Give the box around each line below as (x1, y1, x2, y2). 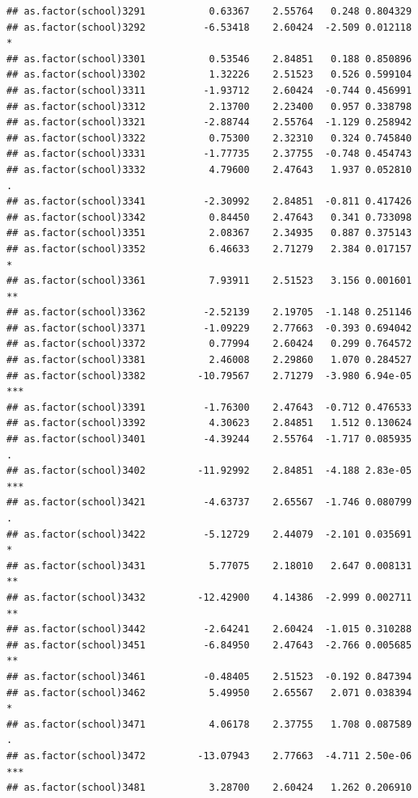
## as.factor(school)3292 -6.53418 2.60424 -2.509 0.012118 (6, 21, 412, 33)
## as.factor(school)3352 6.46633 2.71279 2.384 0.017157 (6, 243, 412, 255)
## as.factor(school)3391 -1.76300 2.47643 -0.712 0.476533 (6, 401, 412, 413)
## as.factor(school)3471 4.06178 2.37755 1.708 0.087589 (6, 718, 412, 730)
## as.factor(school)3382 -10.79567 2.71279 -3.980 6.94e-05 (6, 369, 412, 382)
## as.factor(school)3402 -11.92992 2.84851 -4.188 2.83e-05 (6, 465, 412, 477)
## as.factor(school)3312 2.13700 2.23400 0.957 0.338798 (6, 100, 412, 112)
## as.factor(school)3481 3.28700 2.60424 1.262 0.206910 (6, 782, 412, 794)
